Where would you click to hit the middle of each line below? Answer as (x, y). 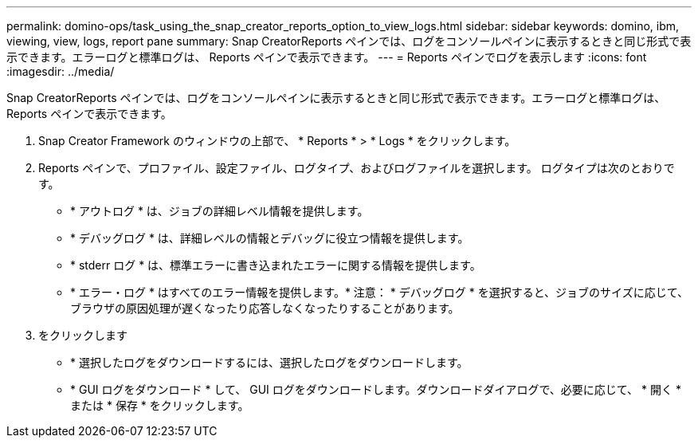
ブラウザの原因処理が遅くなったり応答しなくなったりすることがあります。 (265, 308)
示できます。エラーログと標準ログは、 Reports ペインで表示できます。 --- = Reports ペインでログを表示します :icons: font (327, 57)
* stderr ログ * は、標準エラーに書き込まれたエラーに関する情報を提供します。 (276, 265)
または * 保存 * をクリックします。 (160, 405)
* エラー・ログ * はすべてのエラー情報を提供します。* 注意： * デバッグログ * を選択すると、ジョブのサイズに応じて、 (379, 292)
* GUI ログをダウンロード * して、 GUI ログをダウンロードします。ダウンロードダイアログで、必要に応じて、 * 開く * (376, 389)
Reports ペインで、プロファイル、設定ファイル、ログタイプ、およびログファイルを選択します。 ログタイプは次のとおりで (357, 168)
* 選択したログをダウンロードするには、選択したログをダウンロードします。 (269, 362)
